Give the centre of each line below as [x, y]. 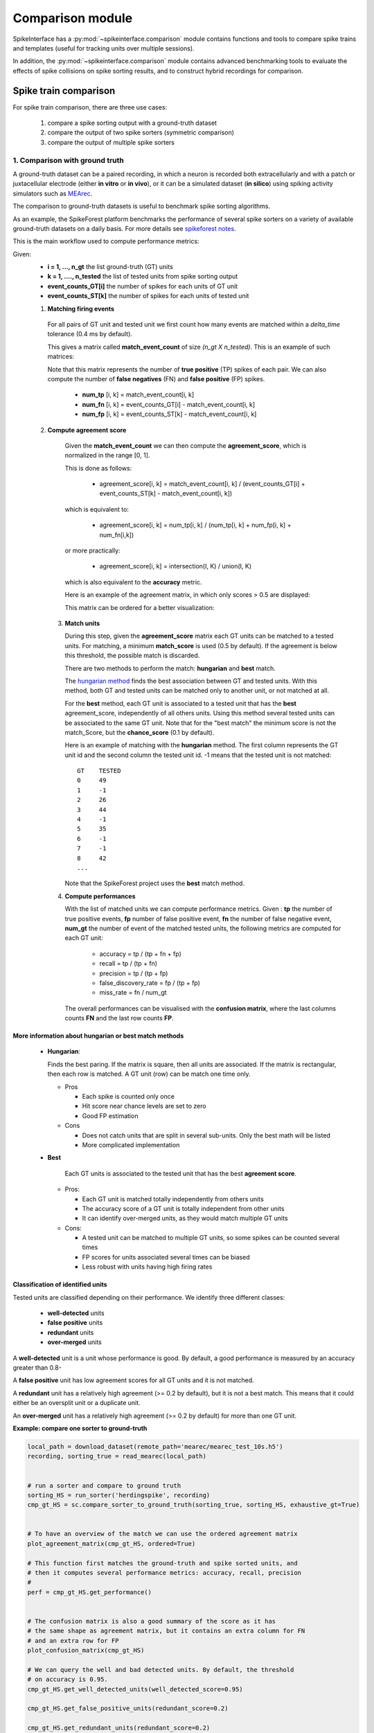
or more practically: [92, 550]
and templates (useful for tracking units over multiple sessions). [104, 48]
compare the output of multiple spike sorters [111, 142]
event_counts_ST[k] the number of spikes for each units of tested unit [148, 296]
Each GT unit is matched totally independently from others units [173, 1199]
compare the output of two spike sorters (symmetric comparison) [141, 132]
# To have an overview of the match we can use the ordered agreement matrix [162, 1534]
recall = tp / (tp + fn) [128, 964]
